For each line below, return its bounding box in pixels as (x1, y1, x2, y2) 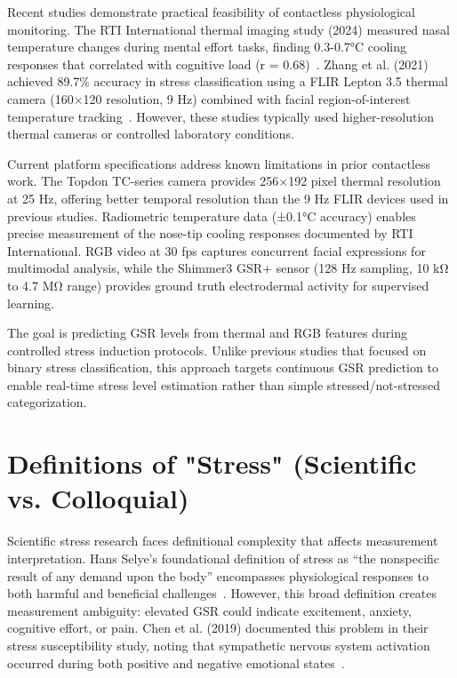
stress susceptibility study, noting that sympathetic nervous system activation (7, 635, 430, 654)
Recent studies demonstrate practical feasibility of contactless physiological (7, 3, 415, 20)
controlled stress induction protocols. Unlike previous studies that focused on (7, 340, 427, 359)
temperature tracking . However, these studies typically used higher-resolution (7, 107, 435, 125)
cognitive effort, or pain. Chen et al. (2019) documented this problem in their (7, 618, 429, 637)
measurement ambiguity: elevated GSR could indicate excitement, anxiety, (7, 601, 412, 619)
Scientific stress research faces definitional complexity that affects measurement (7, 531, 438, 550)
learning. (7, 293, 54, 312)
